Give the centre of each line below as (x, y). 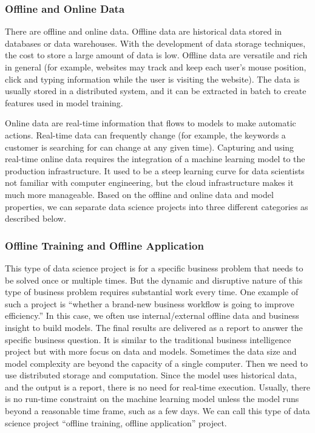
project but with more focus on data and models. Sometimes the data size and (151, 351)
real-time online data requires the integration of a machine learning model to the (155, 159)
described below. (36, 218)
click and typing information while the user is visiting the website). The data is (152, 79)
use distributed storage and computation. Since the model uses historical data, (151, 375)
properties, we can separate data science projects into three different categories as (157, 206)
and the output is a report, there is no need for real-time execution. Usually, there (157, 387)
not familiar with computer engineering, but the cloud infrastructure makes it (149, 182)
